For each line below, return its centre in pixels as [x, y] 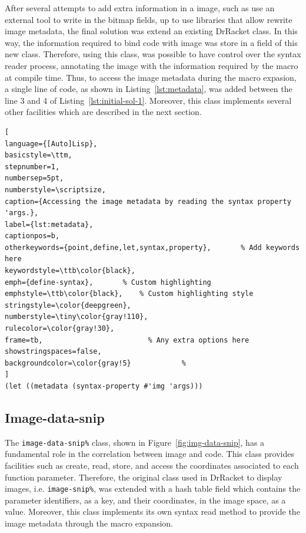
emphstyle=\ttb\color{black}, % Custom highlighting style [129, 294]
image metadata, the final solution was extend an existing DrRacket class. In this [151, 31]
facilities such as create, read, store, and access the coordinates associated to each [152, 465]
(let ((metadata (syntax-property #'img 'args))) [104, 386]
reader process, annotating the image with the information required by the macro [152, 65]
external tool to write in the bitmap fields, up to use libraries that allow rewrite [149, 19]
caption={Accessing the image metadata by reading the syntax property [148, 201]
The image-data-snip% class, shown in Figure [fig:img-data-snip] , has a [135, 442]
